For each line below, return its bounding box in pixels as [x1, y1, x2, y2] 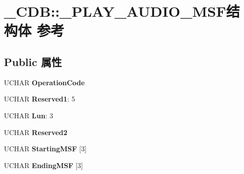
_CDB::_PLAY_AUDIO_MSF [4, 1, 226, 21]
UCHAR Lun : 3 [4, 110, 53, 120]
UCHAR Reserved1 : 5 [4, 94, 75, 104]
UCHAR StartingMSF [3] [4, 143, 87, 154]
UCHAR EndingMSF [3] [4, 160, 83, 170]
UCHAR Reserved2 [4, 127, 67, 137]
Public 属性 [4, 54, 62, 69]
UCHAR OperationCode [4, 77, 85, 87]
